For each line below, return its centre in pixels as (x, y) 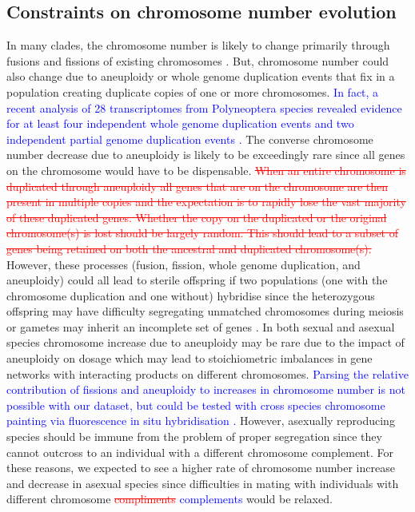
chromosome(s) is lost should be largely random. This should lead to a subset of (203, 233)
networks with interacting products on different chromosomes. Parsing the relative (207, 373)
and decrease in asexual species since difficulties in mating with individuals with (203, 483)
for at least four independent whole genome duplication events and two (180, 123)
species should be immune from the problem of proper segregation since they (194, 437)
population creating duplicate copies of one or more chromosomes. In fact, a (193, 91)
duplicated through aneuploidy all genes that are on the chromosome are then (198, 186)
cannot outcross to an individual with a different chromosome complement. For (200, 452)
